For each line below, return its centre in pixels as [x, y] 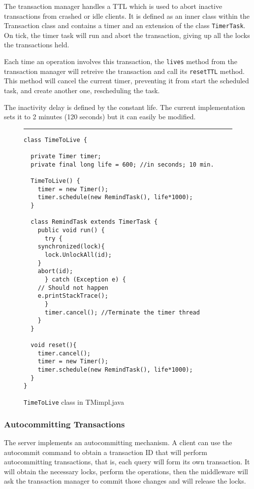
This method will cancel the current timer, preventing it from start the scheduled [127, 81]
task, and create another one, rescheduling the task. [82, 90]
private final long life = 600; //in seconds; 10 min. [122, 164]
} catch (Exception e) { [85, 279]
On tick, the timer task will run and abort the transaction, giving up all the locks [127, 35]
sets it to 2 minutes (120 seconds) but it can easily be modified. [100, 117]
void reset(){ [54, 345]
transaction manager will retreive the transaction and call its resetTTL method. [124, 71]
